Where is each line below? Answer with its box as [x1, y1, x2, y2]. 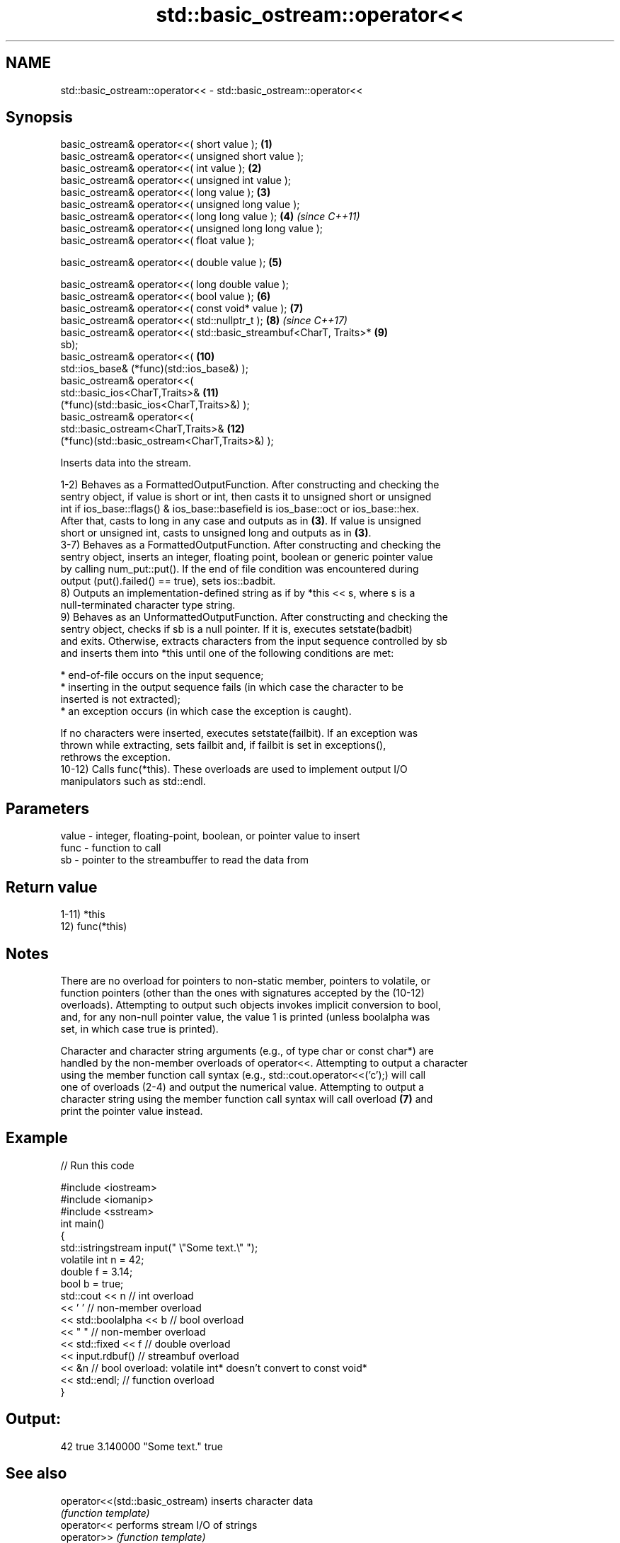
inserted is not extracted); [60, 693, 181, 706]
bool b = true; [60, 1277, 124, 1290]
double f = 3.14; [60, 1265, 133, 1278]
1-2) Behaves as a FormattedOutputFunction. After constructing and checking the [60, 478, 440, 491]
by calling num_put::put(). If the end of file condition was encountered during [60, 563, 419, 575]
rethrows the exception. [60, 751, 171, 764]
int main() [60, 1217, 105, 1229]
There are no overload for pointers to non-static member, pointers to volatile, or [60, 974, 431, 987]
